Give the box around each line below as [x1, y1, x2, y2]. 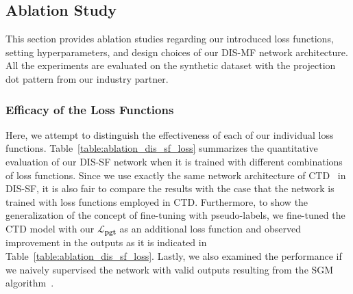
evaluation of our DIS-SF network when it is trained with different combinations [5, 154, 343, 168]
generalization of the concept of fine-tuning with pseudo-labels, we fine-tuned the [5, 208, 345, 222]
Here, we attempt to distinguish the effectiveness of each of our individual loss [5, 127, 334, 142]
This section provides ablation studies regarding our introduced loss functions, [5, 31, 334, 46]
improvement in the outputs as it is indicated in [5, 235, 207, 250]
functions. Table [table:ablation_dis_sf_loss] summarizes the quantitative [5, 141, 318, 155]
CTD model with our [5, 221, 95, 235]
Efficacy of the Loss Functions [5, 101, 174, 118]
